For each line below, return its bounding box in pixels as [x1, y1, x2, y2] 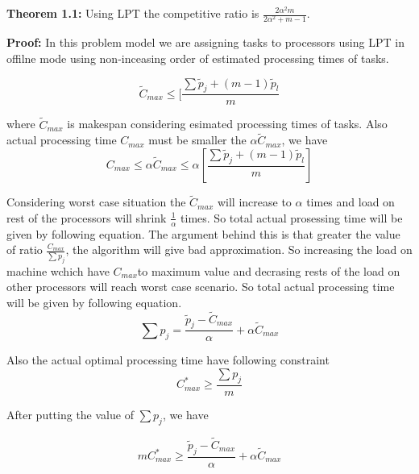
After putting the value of [6, 405, 134, 422]
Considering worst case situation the [6, 193, 186, 210]
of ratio [6, 241, 43, 258]
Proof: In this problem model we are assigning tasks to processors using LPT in [6, 34, 404, 51]
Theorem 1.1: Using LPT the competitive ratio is [6, 5, 259, 21]
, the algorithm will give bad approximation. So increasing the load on [65, 241, 413, 258]
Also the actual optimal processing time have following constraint [6, 351, 330, 368]
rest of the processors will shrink [6, 209, 167, 226]
